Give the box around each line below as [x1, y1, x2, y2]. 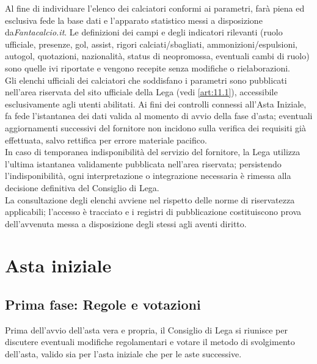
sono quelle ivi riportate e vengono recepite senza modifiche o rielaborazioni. [5, 61, 291, 74]
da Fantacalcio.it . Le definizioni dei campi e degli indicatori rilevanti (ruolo [5, 26, 283, 38]
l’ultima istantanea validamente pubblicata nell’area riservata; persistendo [5, 157, 282, 170]
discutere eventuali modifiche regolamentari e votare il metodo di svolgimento [5, 335, 295, 348]
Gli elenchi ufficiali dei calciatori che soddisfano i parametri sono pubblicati [5, 73, 287, 86]
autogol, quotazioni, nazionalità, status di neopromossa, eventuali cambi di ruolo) [5, 49, 310, 62]
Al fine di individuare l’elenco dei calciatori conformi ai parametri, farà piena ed [5, 2, 305, 14]
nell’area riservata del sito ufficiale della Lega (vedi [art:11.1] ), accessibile [5, 86, 278, 98]
